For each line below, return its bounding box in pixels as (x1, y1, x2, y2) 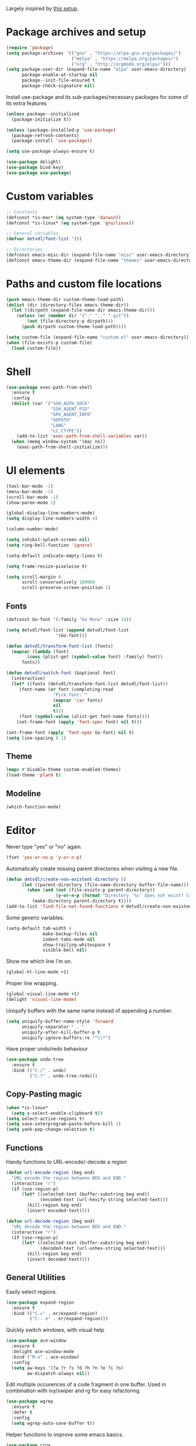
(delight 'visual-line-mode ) (6, 997, 77, 1003)
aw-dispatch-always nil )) (27, 1370, 90, 1376)
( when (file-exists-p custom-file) (6, 340, 93, 346)
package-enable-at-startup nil (21, 72, 98, 78)
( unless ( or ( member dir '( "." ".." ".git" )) (16, 313, 129, 319)
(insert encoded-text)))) (27, 1208, 90, 1214)
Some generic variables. (6, 914, 65, 921)
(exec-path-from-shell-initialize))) (16, 445, 108, 450)
